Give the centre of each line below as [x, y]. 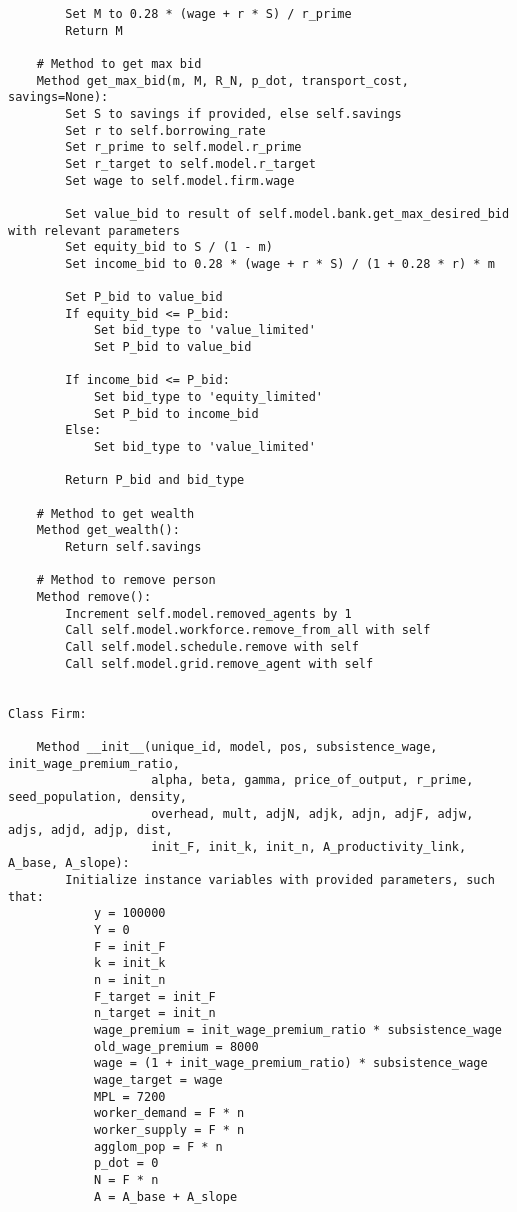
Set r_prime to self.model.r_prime [183, 147]
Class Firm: [47, 713]
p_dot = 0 [126, 1163]
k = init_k [129, 963]
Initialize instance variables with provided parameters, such [280, 880]
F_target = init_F [154, 996]
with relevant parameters [94, 230]
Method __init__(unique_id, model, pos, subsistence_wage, [237, 746]
